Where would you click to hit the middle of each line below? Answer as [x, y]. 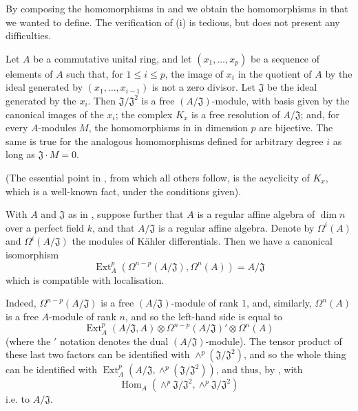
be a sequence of [285, 58]
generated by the [41, 100]
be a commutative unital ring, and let [113, 58]
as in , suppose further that [126, 214]
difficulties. [29, 35]
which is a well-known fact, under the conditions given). [124, 191]
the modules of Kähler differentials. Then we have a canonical [202, 241]
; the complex [144, 114]
